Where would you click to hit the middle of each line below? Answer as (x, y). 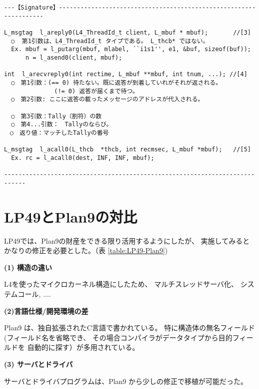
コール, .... (34, 294)
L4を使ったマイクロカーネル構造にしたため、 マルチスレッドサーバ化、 (121, 284)
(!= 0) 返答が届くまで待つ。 (96, 91)
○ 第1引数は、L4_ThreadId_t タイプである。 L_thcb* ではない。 (110, 41)
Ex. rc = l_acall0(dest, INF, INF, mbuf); (83, 158)
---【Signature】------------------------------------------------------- (130, 8)
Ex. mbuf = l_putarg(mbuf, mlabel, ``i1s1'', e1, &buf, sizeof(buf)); (131, 49)
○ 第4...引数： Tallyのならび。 (62, 125)
